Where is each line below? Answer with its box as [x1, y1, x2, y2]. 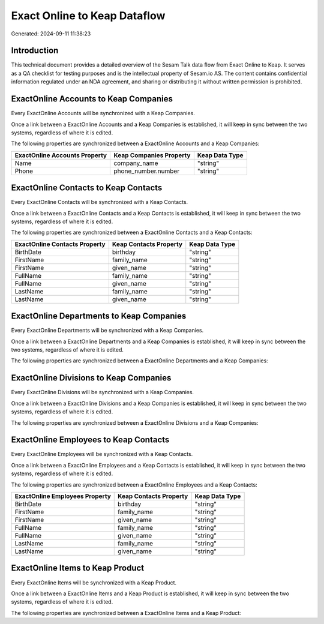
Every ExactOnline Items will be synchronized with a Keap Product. [11, 579, 177, 586]
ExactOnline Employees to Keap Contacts [11, 435, 170, 445]
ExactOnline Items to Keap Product [11, 563, 145, 573]
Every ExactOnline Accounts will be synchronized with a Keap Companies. [11, 110, 195, 117]
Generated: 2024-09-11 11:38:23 [11, 30, 91, 37]
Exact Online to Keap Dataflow [11, 9, 166, 22]
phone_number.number [113, 167, 180, 175]
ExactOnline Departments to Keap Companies [11, 311, 187, 321]
